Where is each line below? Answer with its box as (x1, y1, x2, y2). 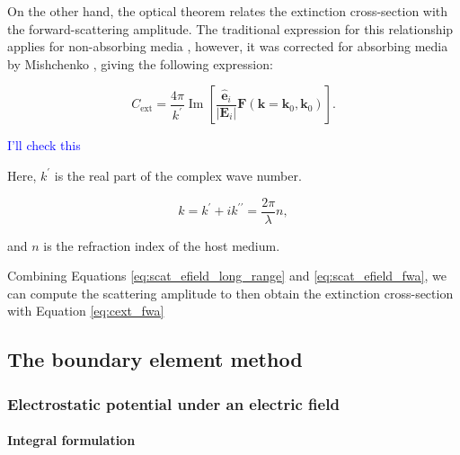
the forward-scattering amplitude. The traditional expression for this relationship (7, 19, 454, 38)
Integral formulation (7, 431, 136, 450)
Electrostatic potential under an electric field (7, 392, 340, 415)
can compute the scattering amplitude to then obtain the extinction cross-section (7, 283, 454, 302)
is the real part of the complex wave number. (54, 165, 302, 184)
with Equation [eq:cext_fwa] (7, 301, 164, 320)
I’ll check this (7, 136, 81, 155)
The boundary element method (7, 345, 303, 373)
